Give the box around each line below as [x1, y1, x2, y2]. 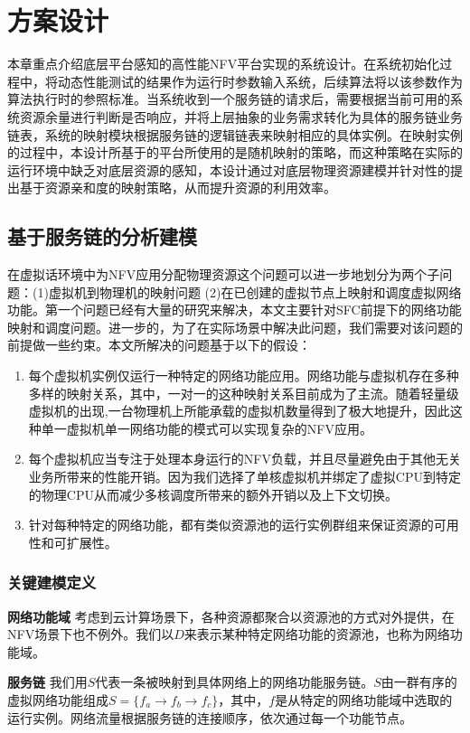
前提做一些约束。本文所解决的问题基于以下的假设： [7, 335, 311, 354]
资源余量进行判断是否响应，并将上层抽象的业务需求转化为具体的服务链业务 [19, 107, 463, 126]
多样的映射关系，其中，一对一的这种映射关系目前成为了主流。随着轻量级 [28, 383, 459, 402]
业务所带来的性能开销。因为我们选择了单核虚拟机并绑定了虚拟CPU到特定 [28, 467, 461, 486]
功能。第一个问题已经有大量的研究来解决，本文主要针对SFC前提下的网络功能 [7, 300, 462, 319]
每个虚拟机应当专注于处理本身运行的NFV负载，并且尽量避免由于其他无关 [28, 449, 461, 468]
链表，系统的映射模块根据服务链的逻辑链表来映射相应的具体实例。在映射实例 [7, 125, 463, 144]
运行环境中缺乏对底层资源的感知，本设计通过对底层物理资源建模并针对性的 [7, 160, 450, 179]
